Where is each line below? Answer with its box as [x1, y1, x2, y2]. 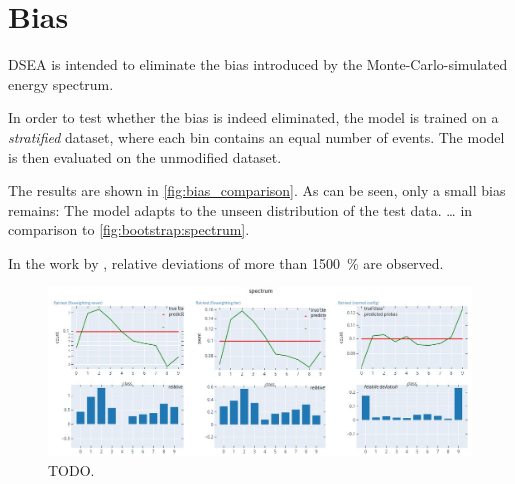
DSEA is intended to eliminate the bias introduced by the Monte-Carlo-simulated [8, 54, 508, 75]
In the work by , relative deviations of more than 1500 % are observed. [8, 252, 444, 273]
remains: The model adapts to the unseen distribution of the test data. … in [8, 199, 473, 220]
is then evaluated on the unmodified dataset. [8, 146, 282, 167]
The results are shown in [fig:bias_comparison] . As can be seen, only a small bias [8, 180, 506, 201]
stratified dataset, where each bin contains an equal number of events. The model [8, 126, 505, 147]
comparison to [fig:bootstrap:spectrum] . [8, 219, 250, 240]
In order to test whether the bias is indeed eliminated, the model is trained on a [8, 107, 499, 128]
